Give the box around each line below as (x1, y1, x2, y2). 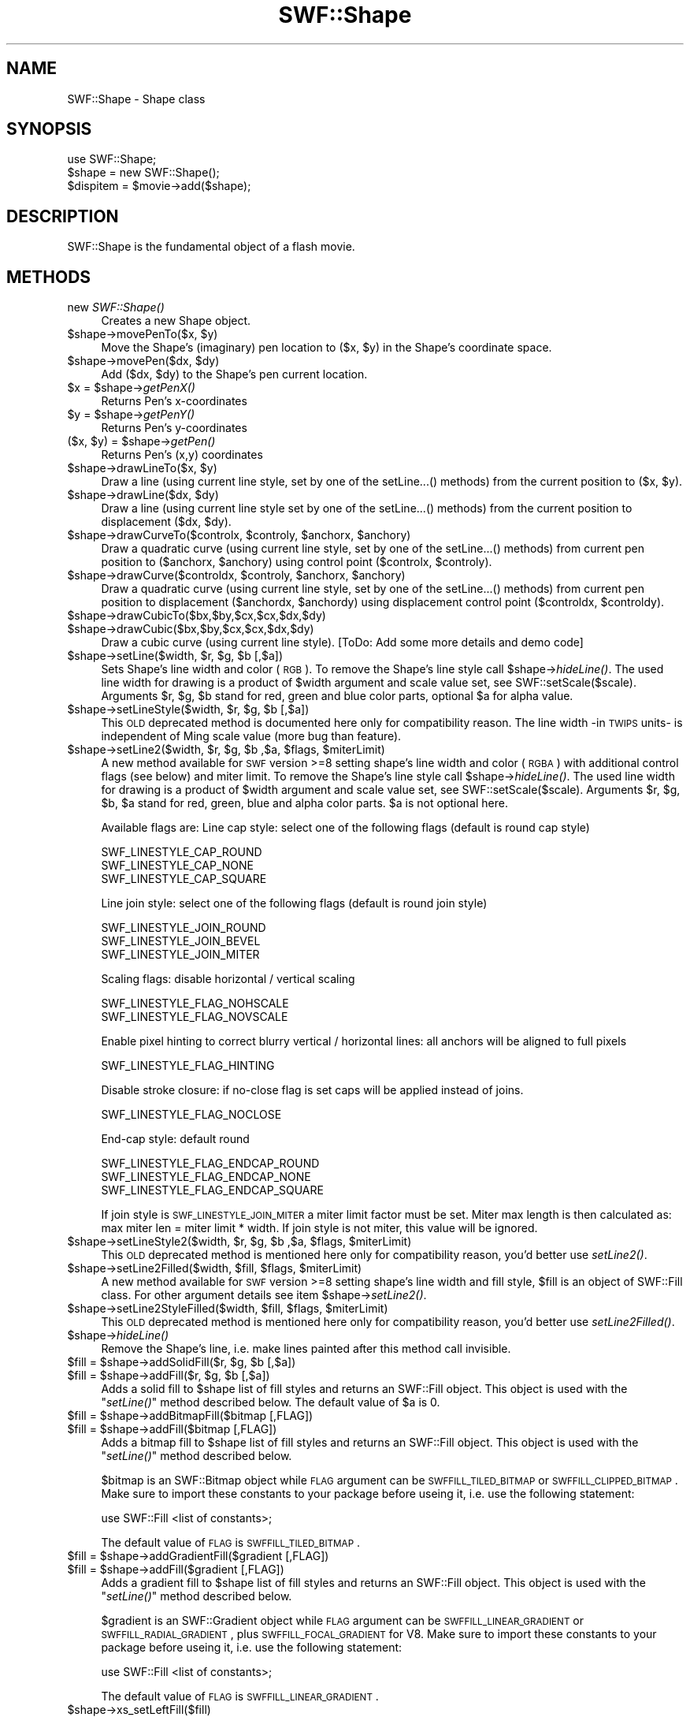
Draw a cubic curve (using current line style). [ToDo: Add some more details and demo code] (101, 635, 584, 650)
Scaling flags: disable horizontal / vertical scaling (101, 972, 355, 986)
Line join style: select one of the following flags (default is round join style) (101, 896, 488, 911)
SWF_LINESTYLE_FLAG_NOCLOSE (101, 1108, 282, 1122)
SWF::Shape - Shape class (67, 91, 206, 106)
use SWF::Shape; (67, 152, 157, 166)
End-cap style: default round (101, 1132, 250, 1146)
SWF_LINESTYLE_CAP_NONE (101, 858, 254, 873)
